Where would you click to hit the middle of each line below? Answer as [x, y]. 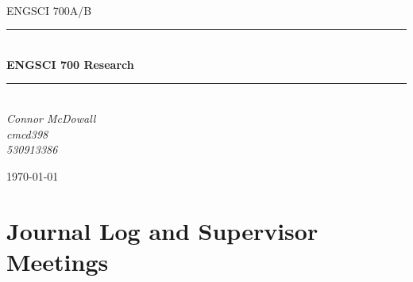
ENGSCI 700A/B [49, 10]
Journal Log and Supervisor [162, 230]
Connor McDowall [51, 118]
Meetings [58, 261]
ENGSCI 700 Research [70, 64]
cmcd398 [27, 133]
